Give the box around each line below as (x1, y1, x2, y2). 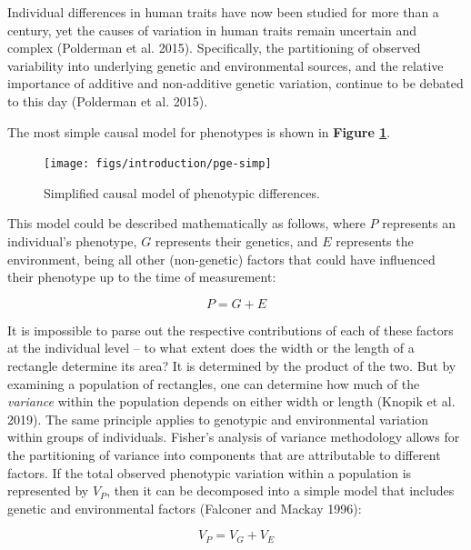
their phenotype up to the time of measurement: (7, 267, 276, 286)
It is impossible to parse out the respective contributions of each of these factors (7, 320, 454, 339)
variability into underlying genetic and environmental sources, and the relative (7, 55, 444, 75)
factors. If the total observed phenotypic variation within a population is (7, 463, 412, 482)
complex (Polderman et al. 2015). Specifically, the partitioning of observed (7, 38, 421, 57)
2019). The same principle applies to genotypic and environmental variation (7, 409, 429, 428)
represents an (382, 214, 456, 233)
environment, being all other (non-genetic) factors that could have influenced (7, 249, 436, 268)
